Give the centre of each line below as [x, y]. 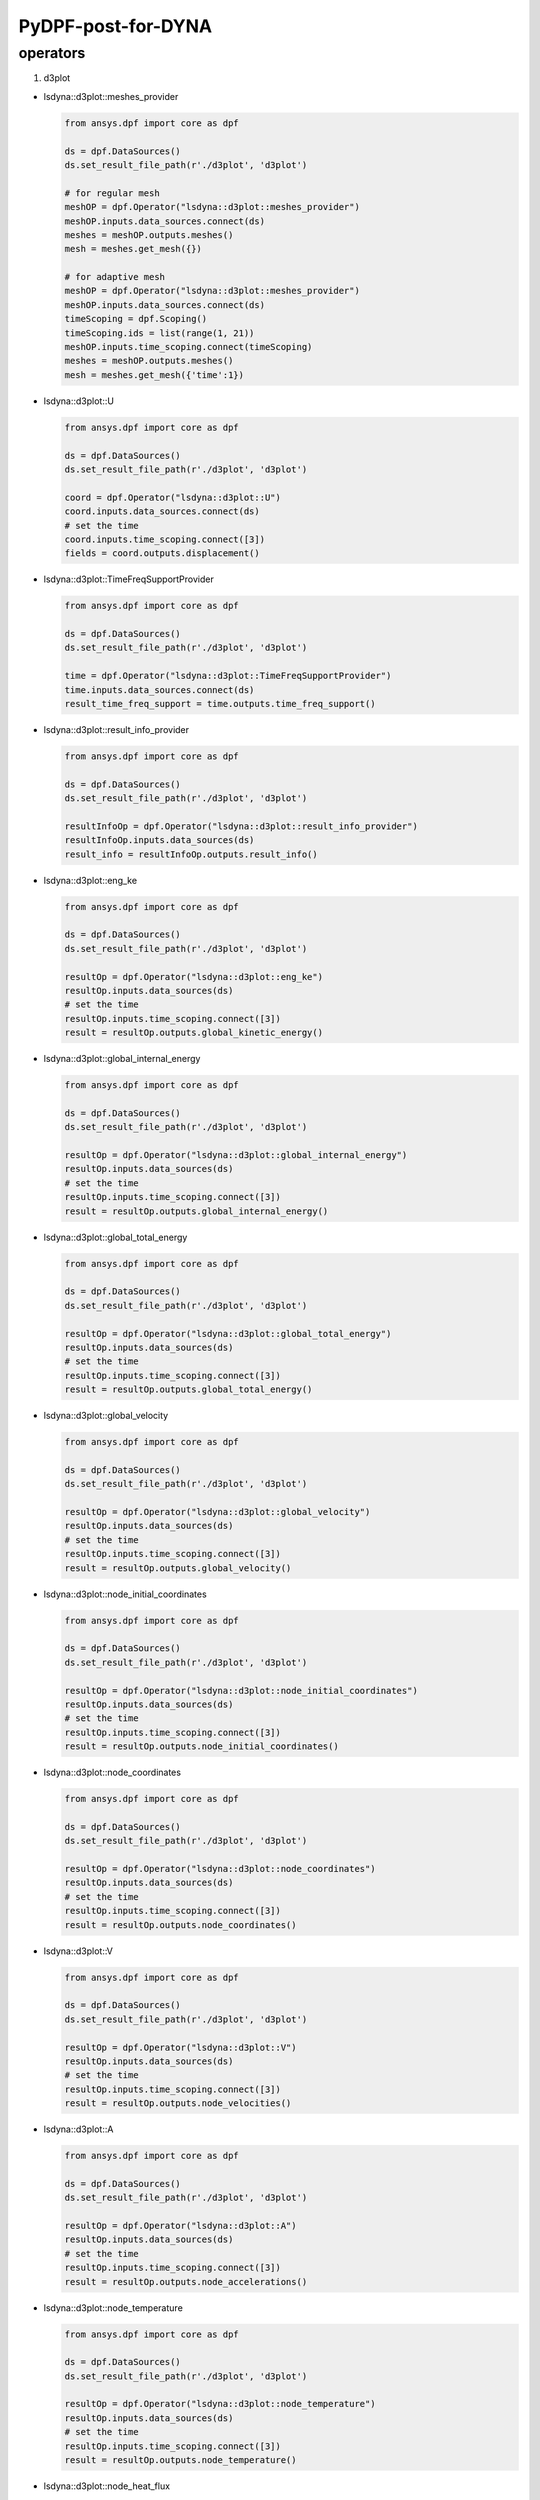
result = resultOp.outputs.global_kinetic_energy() [194, 1033]
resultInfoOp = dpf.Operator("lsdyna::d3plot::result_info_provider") [241, 826]
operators [52, 53]
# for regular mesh [112, 193]
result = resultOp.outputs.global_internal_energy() [196, 1211]
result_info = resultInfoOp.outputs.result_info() [191, 854]
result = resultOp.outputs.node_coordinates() [180, 1924]
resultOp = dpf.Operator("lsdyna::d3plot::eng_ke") [194, 976]
